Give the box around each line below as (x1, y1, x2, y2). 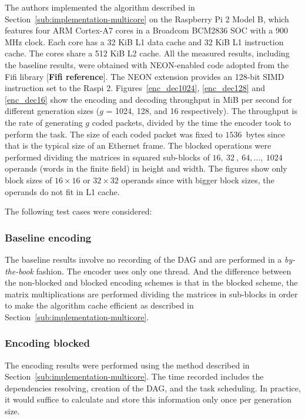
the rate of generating (5, 116, 83, 128)
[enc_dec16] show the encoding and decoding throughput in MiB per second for (5, 93, 292, 105)
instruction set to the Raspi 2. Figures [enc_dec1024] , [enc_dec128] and (5, 82, 265, 94)
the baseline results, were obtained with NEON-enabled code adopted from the (5, 58, 289, 71)
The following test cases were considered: (5, 205, 152, 217)
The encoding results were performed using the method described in (5, 358, 250, 371)
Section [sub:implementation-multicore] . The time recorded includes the (5, 370, 264, 383)
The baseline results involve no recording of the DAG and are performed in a (5, 253, 282, 265)
